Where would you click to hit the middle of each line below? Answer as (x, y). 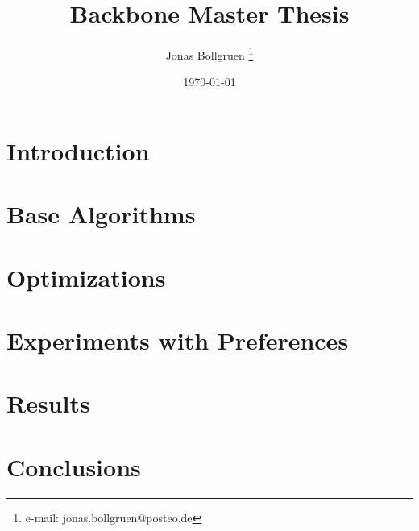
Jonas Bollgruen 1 (209, 54)
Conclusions (74, 466)
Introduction (78, 150)
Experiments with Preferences (178, 340)
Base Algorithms (101, 214)
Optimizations (86, 277)
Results (48, 403)
